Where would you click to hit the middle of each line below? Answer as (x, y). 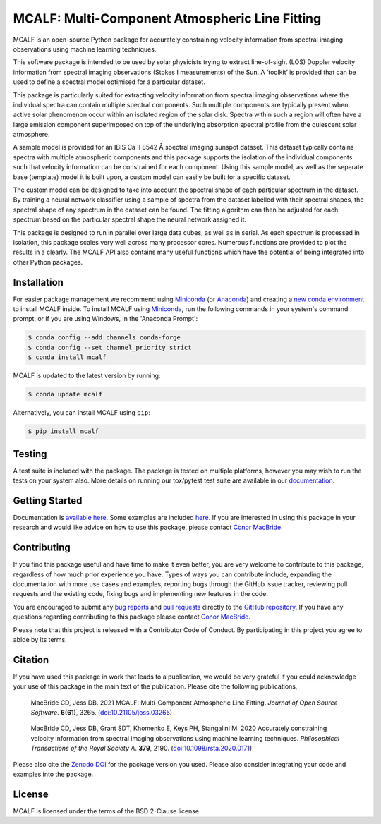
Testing (30, 454)
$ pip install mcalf (63, 431)
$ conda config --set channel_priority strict (110, 347)
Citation (31, 660)
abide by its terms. (40, 639)
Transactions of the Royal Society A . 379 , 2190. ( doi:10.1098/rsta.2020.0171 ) (141, 749)
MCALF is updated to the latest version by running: (87, 376)
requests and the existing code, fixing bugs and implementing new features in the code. (140, 594)
